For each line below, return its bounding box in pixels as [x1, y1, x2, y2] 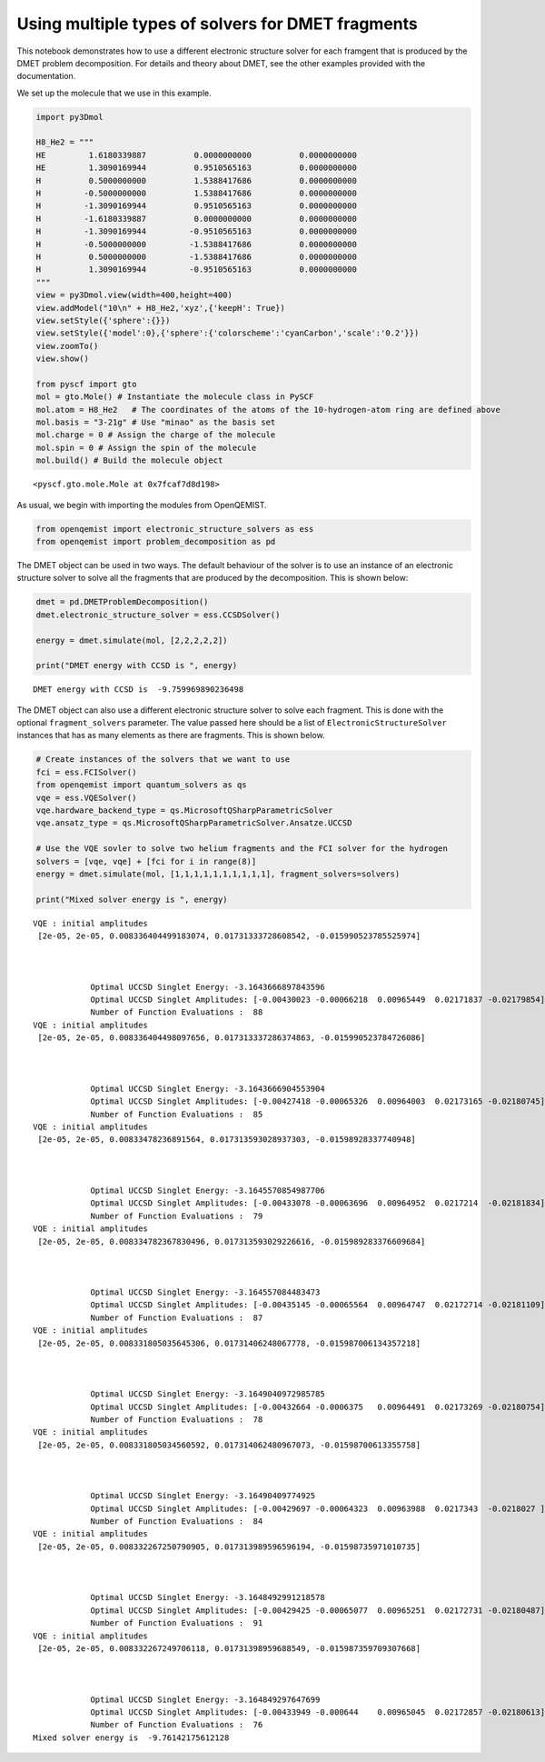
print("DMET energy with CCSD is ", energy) [35, 660, 238, 671]
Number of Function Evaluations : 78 [90, 1414, 263, 1425]
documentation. [16, 71, 76, 82]
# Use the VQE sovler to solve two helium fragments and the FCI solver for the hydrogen [35, 844, 449, 854]
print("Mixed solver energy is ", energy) [35, 894, 228, 905]
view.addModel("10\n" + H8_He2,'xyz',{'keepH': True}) [35, 303, 285, 313]
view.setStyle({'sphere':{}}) [35, 315, 171, 325]
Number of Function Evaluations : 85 [90, 1109, 263, 1119]
